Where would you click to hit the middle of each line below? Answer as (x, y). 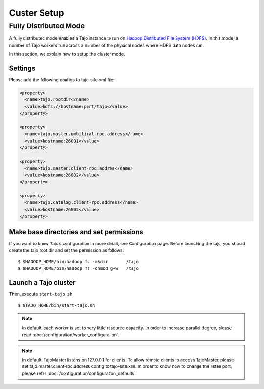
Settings (22, 68)
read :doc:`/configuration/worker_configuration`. (71, 335)
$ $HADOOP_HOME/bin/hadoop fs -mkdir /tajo (78, 262)
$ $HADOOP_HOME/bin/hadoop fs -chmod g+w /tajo (78, 268)
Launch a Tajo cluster (42, 282)
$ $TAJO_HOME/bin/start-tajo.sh (56, 305)
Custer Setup (36, 13)
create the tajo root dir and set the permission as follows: (66, 250)
